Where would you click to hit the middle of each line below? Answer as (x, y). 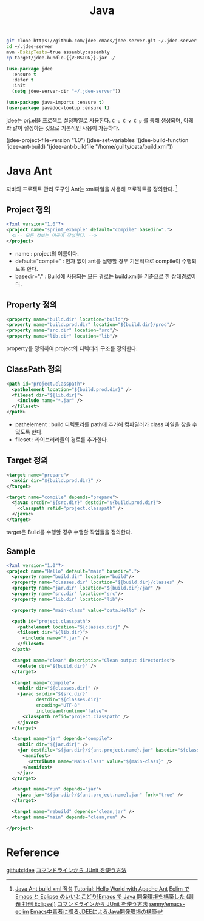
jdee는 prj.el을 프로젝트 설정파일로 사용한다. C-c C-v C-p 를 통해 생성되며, (94, 120)
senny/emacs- (167, 904)
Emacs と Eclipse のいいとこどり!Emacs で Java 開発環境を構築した (100, 896)
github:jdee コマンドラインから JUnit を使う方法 (66, 870)
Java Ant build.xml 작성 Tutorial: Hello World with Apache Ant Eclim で (102, 889)
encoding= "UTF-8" (58, 705)
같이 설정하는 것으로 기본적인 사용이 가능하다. (66, 127)
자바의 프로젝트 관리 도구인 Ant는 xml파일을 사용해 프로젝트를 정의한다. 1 (92, 188)
